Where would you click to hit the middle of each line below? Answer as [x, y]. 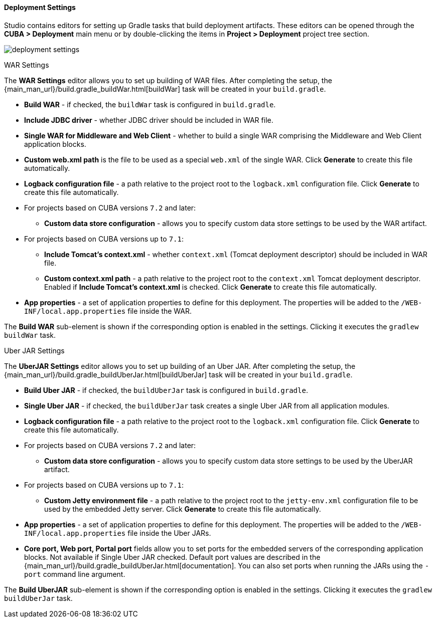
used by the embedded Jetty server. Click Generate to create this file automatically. [183, 509]
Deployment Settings [40, 7]
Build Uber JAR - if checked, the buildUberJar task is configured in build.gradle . [166, 390]
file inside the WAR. [160, 311]
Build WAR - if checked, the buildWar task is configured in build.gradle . [150, 104]
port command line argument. [75, 574]
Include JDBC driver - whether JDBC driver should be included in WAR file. [149, 120]
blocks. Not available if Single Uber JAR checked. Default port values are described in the [172, 557]
